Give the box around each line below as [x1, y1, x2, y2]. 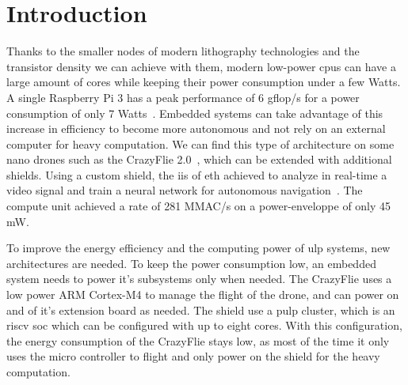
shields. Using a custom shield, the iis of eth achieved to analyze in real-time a [6, 166, 387, 183]
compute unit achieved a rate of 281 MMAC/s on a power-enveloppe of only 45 [6, 198, 391, 214]
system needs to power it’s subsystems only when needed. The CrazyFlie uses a [6, 270, 392, 287]
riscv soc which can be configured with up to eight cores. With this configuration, [6, 317, 402, 334]
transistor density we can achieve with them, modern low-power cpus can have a [6, 58, 396, 74]
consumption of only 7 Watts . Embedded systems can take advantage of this [6, 104, 383, 121]
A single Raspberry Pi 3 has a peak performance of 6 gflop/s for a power [6, 89, 360, 105]
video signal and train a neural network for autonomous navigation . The [6, 182, 363, 198]
